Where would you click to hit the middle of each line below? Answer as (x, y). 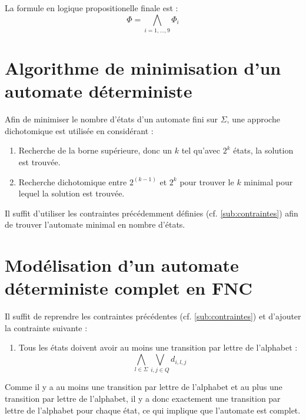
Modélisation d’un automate (122, 265)
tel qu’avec (201, 150)
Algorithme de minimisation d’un (143, 68)
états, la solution (263, 150)
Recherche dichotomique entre (73, 181)
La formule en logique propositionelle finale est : (92, 8)
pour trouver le (207, 181)
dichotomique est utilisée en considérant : (79, 130)
